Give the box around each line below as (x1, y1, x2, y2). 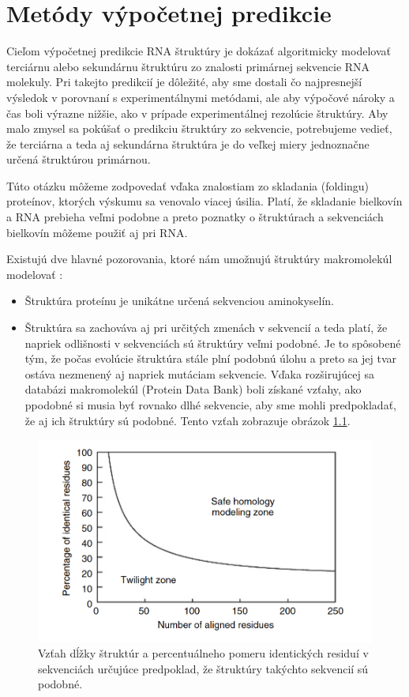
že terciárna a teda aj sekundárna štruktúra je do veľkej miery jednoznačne (6, 135, 370, 152)
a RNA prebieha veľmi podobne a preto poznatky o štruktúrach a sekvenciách (6, 209, 384, 225)
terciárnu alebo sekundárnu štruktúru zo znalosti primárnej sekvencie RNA (6, 58, 370, 74)
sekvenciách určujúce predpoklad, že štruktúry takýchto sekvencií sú (38, 660, 369, 676)
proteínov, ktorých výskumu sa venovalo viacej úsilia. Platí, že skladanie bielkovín (6, 193, 403, 209)
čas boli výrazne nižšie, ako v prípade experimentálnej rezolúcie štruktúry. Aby (6, 104, 388, 121)
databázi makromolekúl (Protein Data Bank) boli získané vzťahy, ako (24, 381, 362, 397)
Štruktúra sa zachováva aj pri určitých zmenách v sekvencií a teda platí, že (24, 319, 388, 336)
